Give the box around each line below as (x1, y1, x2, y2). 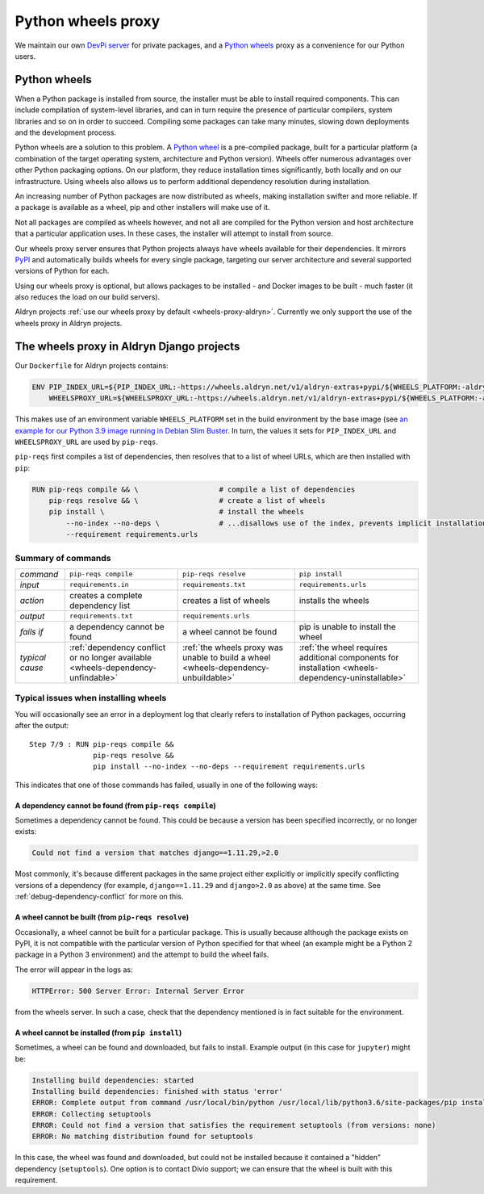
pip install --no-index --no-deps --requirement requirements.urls (93, 762, 365, 771)
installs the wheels (298, 594, 370, 605)
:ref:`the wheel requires (298, 642, 388, 653)
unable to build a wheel (182, 651, 271, 663)
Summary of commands (15, 552, 111, 563)
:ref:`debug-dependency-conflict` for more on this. (15, 892, 184, 902)
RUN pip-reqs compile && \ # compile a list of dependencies (31, 484, 356, 494)
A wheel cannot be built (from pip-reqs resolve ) (15, 912, 190, 922)
